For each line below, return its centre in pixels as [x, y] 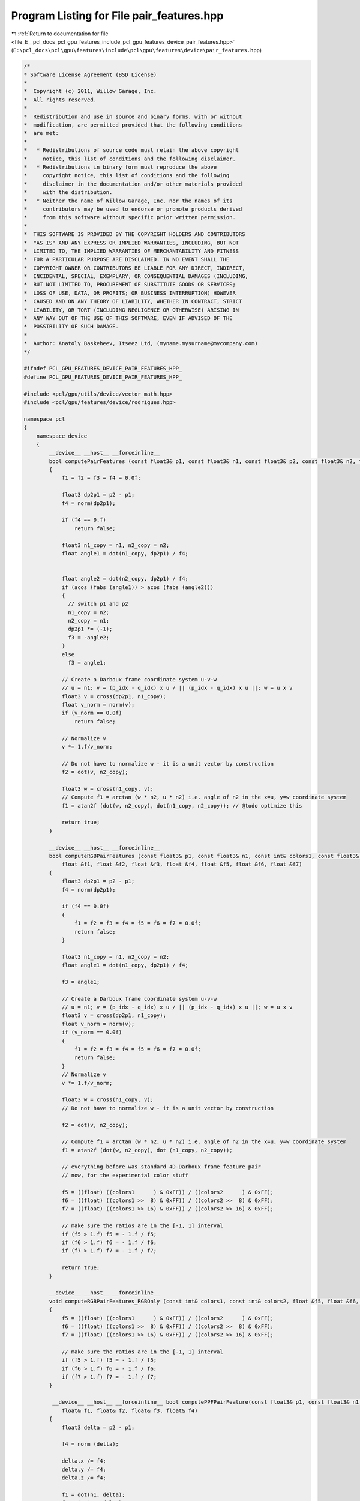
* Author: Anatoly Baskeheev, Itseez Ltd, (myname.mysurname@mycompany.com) [141, 343]
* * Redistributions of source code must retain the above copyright [131, 150]
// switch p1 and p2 [98, 604]
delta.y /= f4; [84, 1469]
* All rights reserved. [60, 100]
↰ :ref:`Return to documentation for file [60, 34]
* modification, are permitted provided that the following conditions [133, 125]
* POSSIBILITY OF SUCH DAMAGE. [71, 327]
